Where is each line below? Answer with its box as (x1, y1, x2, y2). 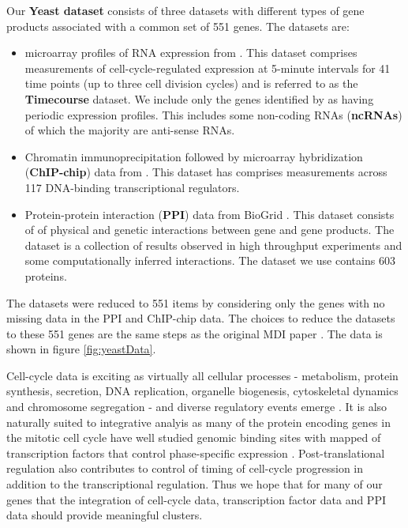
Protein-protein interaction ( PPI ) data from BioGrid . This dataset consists (24, 206, 395, 222)
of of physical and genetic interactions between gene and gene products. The (24, 221, 395, 238)
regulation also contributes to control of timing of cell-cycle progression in (6, 460, 364, 477)
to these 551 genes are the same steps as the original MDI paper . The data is (6, 325, 383, 341)
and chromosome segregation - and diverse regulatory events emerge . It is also (6, 398, 387, 415)
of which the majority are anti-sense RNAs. (24, 122, 235, 138)
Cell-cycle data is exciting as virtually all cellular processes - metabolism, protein (6, 367, 399, 383)
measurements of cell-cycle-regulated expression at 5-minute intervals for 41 (24, 59, 391, 76)
